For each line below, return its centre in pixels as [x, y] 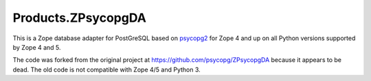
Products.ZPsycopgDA [80, 18]
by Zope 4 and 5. [37, 47]
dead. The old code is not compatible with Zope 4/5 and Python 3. [106, 69]
